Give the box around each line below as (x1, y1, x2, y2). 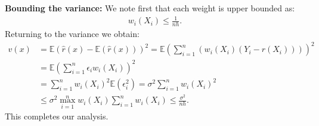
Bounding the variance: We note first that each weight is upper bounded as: (5, 2, 295, 14)
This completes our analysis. (5, 110, 109, 122)
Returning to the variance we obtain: (5, 27, 140, 39)
